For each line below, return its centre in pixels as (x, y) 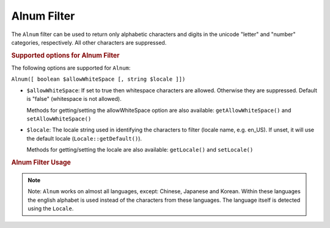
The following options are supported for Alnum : (71, 68)
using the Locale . (51, 208)
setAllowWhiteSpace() (59, 119)
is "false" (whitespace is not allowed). (74, 99)
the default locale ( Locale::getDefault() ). (84, 138)
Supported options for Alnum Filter (65, 55)
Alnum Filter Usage (41, 162)
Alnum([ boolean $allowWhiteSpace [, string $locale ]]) (98, 79)
